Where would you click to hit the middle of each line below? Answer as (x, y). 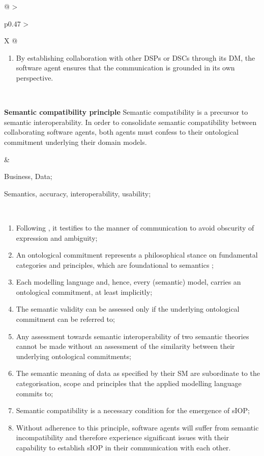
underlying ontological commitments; (74, 356)
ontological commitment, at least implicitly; (84, 292)
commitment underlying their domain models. (76, 142)
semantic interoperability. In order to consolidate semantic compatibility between (130, 122)
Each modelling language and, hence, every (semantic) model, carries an (128, 282)
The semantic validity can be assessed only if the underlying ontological (128, 309)
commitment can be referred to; (65, 319)
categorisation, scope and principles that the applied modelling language (129, 383)
